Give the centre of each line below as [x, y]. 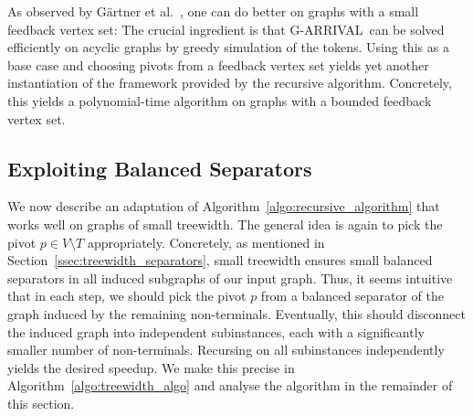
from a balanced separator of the [352, 296]
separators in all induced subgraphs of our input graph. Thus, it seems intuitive [230, 277]
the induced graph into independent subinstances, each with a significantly [216, 331]
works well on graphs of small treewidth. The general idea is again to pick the [225, 224]
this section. [41, 403]
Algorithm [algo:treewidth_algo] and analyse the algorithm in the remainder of [230, 385]
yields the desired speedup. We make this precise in [151, 367]
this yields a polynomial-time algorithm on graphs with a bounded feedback [220, 100]
